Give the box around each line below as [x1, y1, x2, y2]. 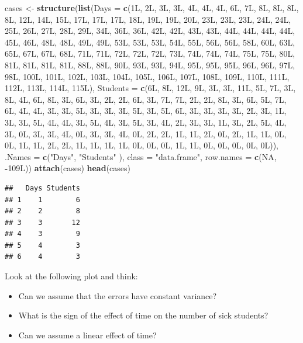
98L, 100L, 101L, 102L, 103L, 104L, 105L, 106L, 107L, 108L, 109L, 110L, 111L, [5, 70, 290, 82]
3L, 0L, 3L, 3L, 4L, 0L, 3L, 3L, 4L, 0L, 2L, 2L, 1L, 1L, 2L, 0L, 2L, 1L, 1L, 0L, [5, 127, 287, 140]
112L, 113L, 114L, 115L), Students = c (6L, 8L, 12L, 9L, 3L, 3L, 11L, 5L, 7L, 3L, [5, 82, 296, 94]
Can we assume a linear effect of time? [18, 328, 157, 341]
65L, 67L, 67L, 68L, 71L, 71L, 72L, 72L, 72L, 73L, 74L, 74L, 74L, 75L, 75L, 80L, [5, 47, 295, 60]
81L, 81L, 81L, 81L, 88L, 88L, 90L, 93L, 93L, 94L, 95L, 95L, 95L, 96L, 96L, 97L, [5, 58, 295, 71]
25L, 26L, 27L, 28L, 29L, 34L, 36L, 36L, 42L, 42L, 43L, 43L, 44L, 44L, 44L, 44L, [5, 25, 295, 37]
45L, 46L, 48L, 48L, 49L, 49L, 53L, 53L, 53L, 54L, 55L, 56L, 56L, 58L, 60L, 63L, [5, 36, 295, 48]
